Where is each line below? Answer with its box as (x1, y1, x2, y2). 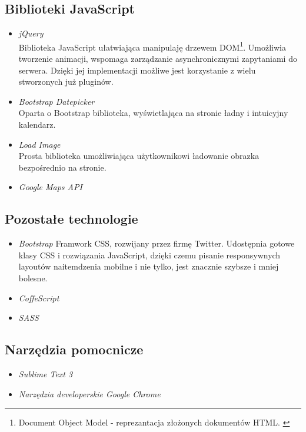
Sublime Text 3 (18, 367, 73, 380)
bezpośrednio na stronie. (18, 161, 107, 173)
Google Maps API (18, 181, 82, 193)
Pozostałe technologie (5, 210, 138, 228)
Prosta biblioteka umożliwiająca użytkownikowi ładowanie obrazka (18, 149, 260, 162)
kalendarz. (18, 118, 56, 131)
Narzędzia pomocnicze (5, 340, 144, 358)
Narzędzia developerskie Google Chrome (18, 387, 161, 400)
